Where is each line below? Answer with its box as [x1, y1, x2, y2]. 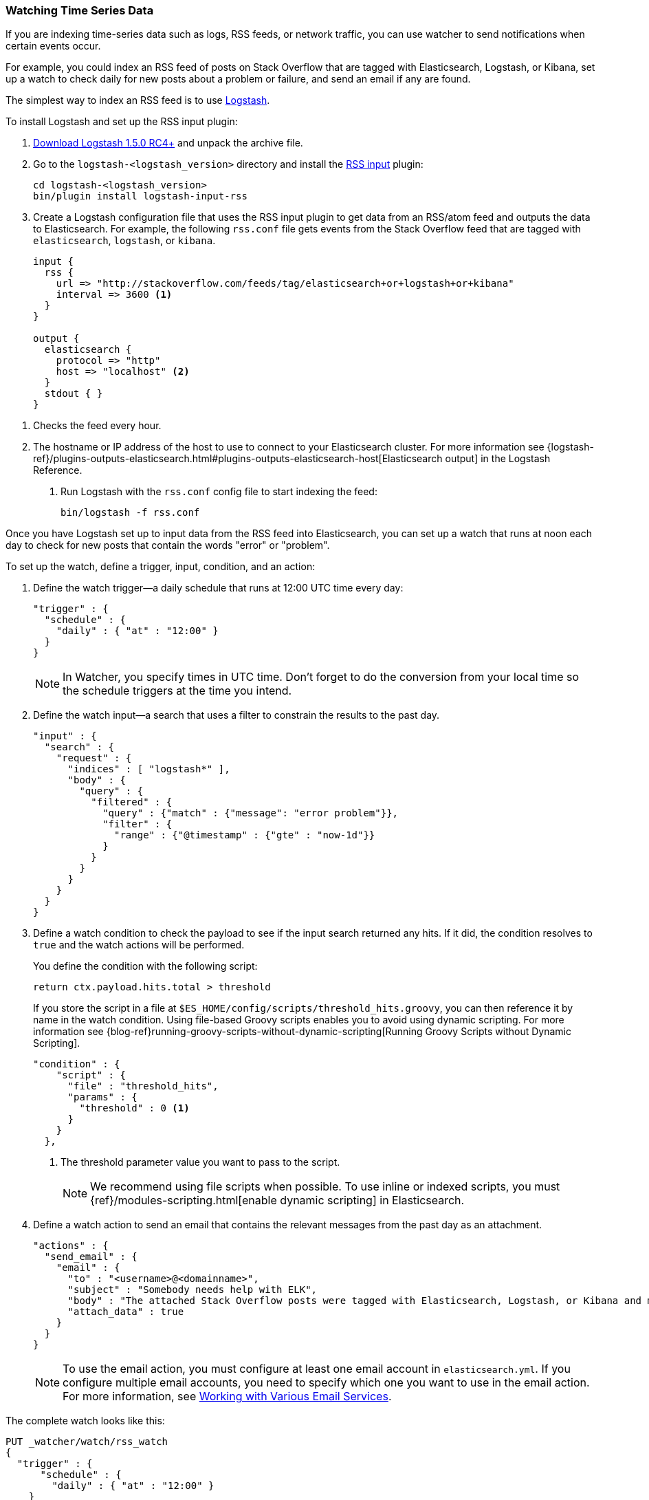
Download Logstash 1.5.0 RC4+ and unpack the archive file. [33, 137, 303, 149]
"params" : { [67, 1091, 137, 1103]
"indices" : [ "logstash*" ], [67, 763, 230, 775]
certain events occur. [5, 40, 101, 52]
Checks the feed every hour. [33, 420, 162, 432]
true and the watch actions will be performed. [33, 939, 245, 951]
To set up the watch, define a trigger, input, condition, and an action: [5, 561, 316, 573]
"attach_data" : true [67, 1306, 184, 1318]
